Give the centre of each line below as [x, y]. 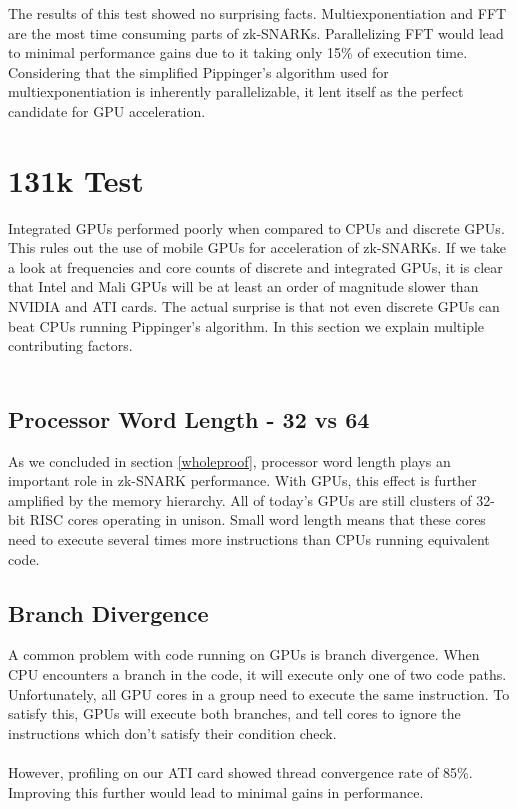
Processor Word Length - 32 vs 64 [189, 418]
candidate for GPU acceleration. [107, 110]
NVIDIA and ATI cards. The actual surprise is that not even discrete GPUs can [254, 306]
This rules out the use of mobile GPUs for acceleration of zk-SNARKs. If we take [257, 247]
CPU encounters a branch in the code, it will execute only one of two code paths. [257, 674]
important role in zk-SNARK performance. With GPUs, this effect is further [242, 480]
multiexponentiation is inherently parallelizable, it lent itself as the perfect [236, 91]
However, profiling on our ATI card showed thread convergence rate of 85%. [240, 771]
